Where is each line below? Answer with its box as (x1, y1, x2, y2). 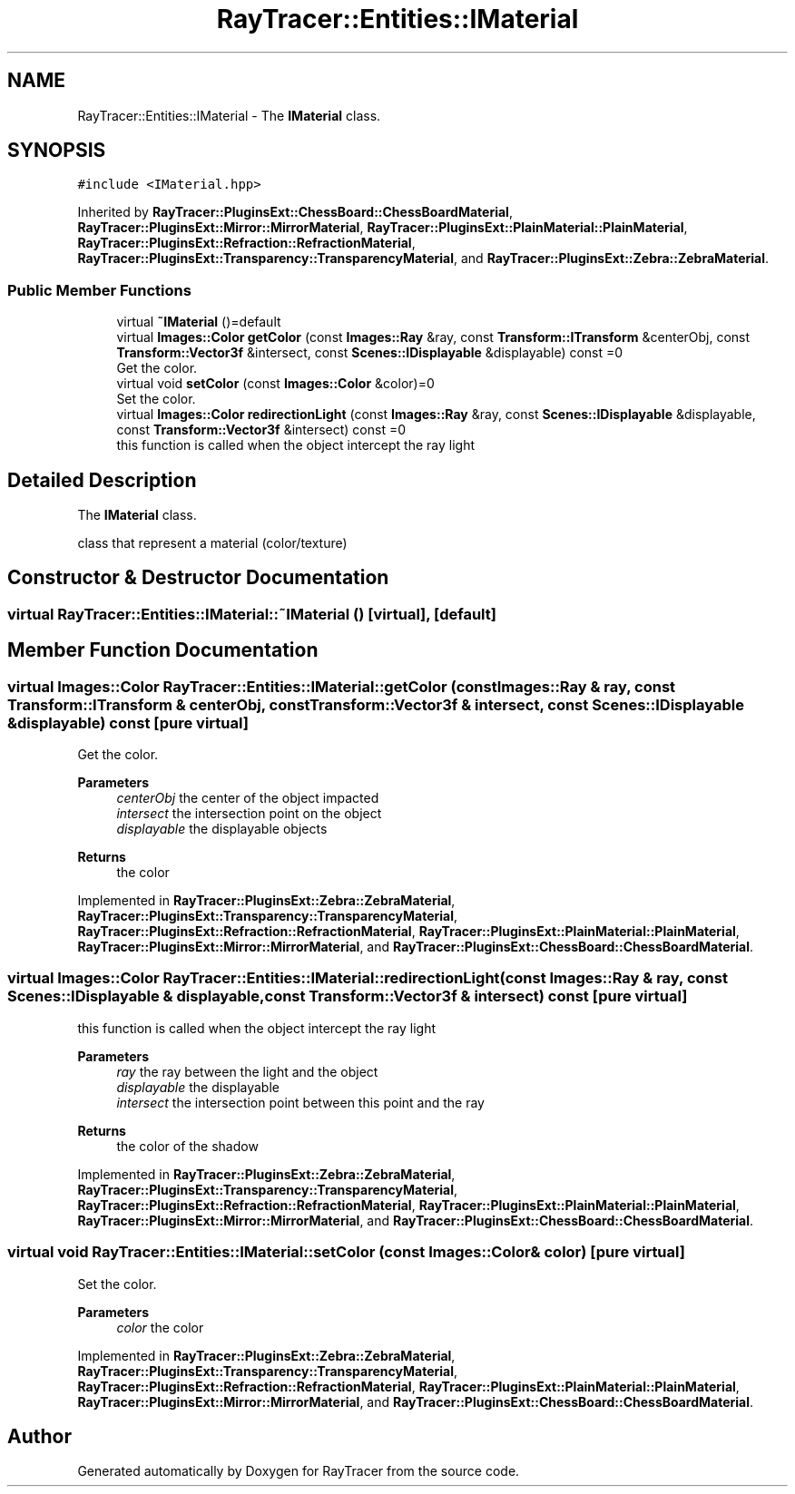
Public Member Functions (7, 280, 191, 299)
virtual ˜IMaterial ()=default (116, 314, 281, 330)
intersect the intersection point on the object (116, 806, 382, 822)
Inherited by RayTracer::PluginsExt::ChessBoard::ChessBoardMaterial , (77, 204, 513, 220)
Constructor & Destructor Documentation (7, 566, 389, 590)
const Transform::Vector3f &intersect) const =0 (116, 422, 407, 438)
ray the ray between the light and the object (116, 1063, 378, 1079)
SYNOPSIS (7, 139, 106, 162)
